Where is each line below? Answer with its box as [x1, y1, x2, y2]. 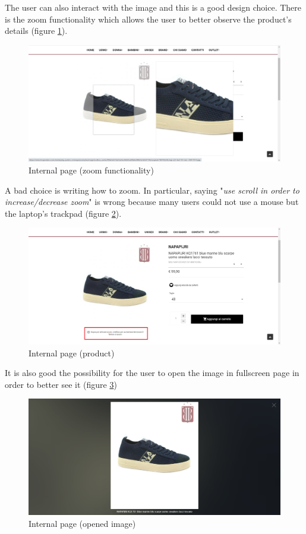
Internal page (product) [29, 346, 115, 359]
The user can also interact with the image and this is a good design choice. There [5, 1, 301, 13]
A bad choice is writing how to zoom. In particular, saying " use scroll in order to [5, 184, 299, 196]
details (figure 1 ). [5, 24, 68, 37]
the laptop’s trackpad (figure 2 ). [5, 207, 122, 219]
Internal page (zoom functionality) [29, 164, 154, 176]
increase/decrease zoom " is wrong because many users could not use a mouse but [5, 195, 299, 208]
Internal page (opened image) [29, 517, 136, 529]
